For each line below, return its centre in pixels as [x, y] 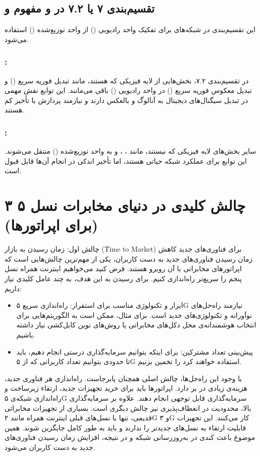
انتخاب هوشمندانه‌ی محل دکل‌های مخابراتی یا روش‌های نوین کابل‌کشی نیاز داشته [136, 325]
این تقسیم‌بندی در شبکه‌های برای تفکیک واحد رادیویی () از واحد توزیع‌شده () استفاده [130, 29]
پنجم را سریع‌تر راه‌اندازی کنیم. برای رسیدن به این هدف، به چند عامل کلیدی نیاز [123, 278]
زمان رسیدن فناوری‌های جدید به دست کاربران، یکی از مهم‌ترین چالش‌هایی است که [128, 258]
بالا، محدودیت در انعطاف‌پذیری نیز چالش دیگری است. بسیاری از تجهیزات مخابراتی [128, 408]
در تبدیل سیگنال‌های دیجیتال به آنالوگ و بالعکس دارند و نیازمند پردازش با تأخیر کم [126, 100]
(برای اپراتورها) [51, 225]
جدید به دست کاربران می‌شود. [50, 447]
